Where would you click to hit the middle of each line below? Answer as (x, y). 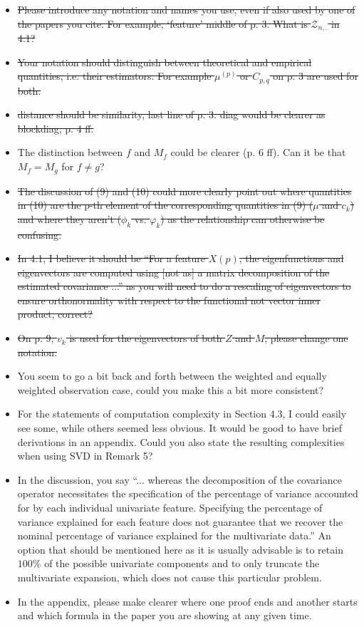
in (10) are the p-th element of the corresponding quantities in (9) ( (165, 205)
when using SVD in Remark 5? (85, 456)
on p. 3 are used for (316, 76)
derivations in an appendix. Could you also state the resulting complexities (181, 441)
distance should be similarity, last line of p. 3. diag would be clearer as (171, 114)
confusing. (39, 234)
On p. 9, (36, 338)
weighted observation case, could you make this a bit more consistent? (171, 389)
